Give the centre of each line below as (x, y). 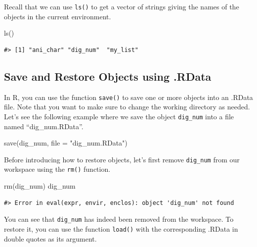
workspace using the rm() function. (57, 169)
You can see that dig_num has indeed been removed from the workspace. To (119, 219)
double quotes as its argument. (50, 238)
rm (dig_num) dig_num (40, 186)
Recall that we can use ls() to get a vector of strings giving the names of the (122, 6)
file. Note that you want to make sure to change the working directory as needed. (127, 107)
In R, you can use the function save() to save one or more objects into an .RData (128, 97)
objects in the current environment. (58, 16)
